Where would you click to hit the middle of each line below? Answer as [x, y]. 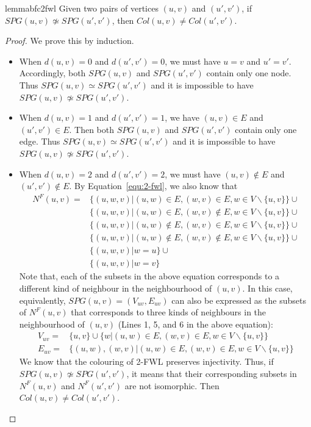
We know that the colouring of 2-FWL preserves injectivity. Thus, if [146, 361]
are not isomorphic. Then [172, 385]
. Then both [91, 129]
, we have [182, 117]
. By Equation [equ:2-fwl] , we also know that [153, 186]
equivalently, [42, 300]
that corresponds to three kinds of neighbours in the [169, 312]
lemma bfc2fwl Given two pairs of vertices [82, 8]
